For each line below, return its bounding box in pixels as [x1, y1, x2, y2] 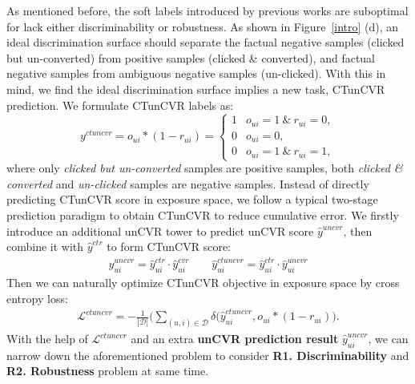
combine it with [6, 238, 84, 255]
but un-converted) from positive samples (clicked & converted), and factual [6, 49, 376, 66]
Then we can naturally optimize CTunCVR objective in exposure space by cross [6, 274, 400, 291]
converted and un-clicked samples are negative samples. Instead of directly [6, 175, 369, 192]
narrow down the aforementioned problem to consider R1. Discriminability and [6, 346, 409, 363]
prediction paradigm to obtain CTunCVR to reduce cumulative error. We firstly [6, 206, 399, 223]
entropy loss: [6, 289, 68, 306]
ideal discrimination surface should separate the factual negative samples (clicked [6, 34, 405, 51]
